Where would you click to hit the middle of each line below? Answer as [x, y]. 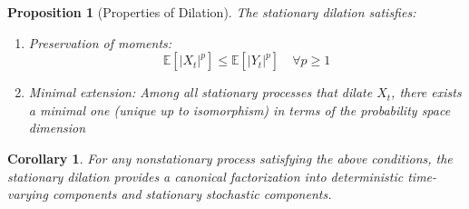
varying [28, 194]
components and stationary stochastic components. [192, 194]
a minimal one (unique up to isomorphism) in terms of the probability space [239, 109]
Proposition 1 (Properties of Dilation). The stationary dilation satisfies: [212, 12]
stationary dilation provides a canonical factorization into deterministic [205, 176]
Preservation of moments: [100, 42]
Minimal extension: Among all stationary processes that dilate [200, 92]
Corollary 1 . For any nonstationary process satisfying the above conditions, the [230, 158]
